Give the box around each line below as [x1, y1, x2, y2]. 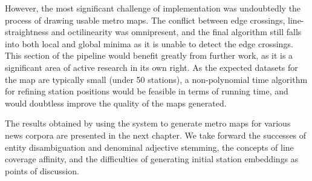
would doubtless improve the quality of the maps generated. [5, 96, 227, 109]
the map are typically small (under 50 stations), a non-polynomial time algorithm [5, 73, 308, 85]
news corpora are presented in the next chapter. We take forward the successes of [5, 128, 307, 141]
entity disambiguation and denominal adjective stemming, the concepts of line [5, 140, 294, 153]
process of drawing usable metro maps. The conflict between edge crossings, [5, 13, 285, 26]
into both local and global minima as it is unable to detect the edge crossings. [5, 37, 293, 50]
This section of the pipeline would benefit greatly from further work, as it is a [5, 49, 293, 62]
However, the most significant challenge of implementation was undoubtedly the [5, 2, 301, 14]
